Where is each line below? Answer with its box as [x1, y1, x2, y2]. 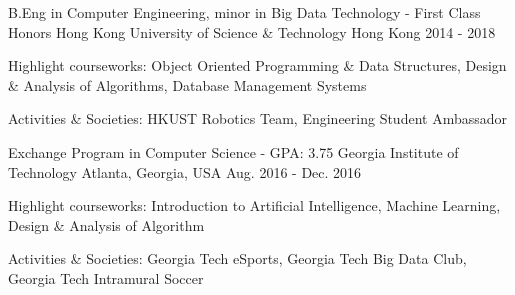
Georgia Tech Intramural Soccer [8, 267, 204, 288]
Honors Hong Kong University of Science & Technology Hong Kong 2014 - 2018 [8, 21, 496, 42]
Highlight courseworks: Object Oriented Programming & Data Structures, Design [8, 55, 507, 76]
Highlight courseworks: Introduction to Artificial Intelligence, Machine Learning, [8, 195, 501, 216]
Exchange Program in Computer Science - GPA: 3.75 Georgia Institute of [8, 141, 459, 162]
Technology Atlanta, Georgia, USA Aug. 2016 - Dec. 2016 [8, 161, 362, 182]
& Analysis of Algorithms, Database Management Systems [8, 74, 367, 95]
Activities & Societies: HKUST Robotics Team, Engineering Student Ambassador [8, 108, 508, 129]
